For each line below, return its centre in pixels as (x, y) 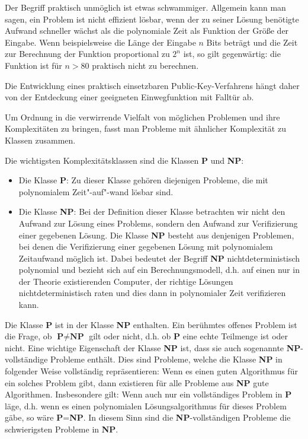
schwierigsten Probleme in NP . (62, 429)
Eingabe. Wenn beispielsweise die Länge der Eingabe (100, 42)
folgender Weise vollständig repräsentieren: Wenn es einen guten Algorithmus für (151, 371)
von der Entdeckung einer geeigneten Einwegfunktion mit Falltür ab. (129, 97)
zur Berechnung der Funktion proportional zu (87, 54)
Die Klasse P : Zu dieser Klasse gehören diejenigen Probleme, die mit (143, 180)
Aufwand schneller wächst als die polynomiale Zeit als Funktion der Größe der (147, 31)
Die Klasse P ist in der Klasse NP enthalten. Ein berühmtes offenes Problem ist (151, 324)
